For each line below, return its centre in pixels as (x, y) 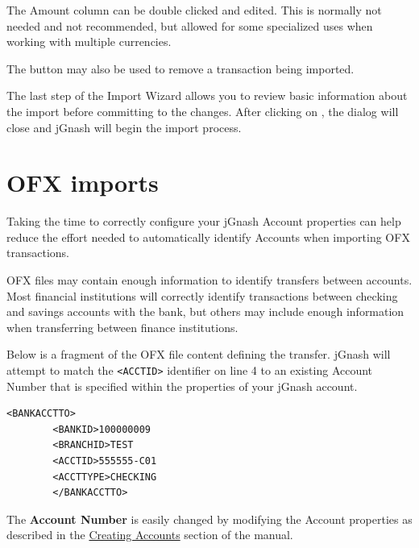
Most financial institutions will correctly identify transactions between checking (202, 295)
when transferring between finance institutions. (122, 327)
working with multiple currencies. (89, 42)
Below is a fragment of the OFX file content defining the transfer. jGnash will (199, 354)
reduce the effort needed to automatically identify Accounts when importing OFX (208, 237)
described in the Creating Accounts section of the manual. (150, 535)
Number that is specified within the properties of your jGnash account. (182, 386)
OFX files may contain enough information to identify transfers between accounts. (209, 280)
